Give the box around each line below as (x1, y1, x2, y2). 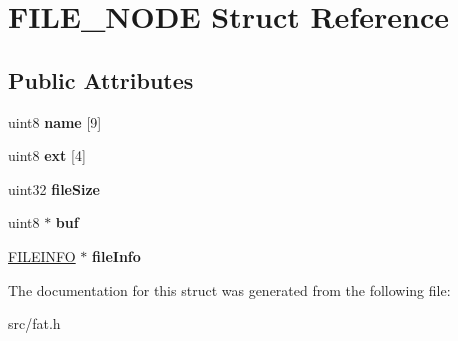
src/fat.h (8, 313, 61, 334)
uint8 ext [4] (8, 145, 86, 166)
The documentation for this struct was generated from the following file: (8, 279, 451, 300)
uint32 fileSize (8, 178, 100, 199)
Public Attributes (8, 64, 194, 95)
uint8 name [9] (8, 111, 102, 132)
